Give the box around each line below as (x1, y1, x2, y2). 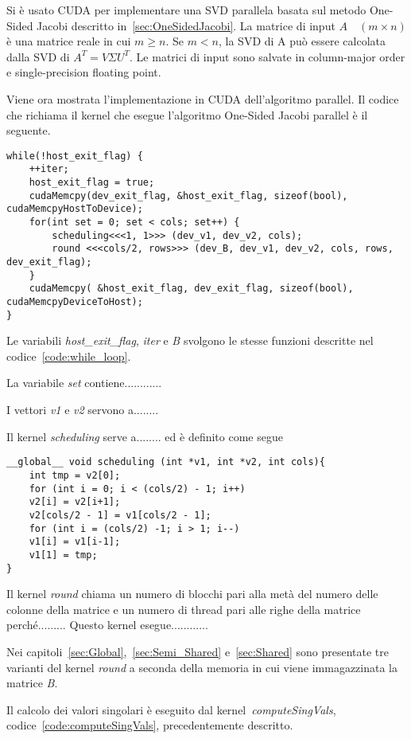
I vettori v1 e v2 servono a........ (6, 401, 159, 418)
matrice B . (6, 674, 58, 691)
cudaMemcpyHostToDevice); (6, 203, 143, 215)
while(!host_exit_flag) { (6, 150, 143, 162)
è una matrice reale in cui (6, 33, 131, 49)
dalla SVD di (6, 48, 70, 65)
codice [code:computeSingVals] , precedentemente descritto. (6, 717, 293, 733)
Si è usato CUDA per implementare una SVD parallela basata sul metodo (6, 2, 366, 18)
